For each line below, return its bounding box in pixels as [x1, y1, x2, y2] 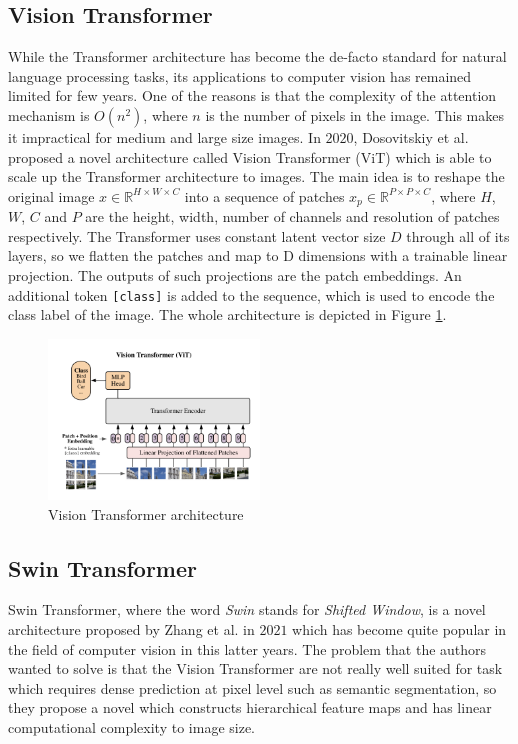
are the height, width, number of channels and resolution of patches [85, 206, 500, 227]
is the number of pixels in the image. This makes [205, 104, 505, 125]
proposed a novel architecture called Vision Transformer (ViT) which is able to [8, 146, 492, 167]
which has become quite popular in [292, 618, 507, 639]
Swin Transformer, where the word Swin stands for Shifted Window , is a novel [8, 599, 486, 620]
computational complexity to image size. [8, 716, 256, 737]
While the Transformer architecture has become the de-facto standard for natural [8, 46, 507, 67]
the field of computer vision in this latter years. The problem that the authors [8, 638, 487, 659]
